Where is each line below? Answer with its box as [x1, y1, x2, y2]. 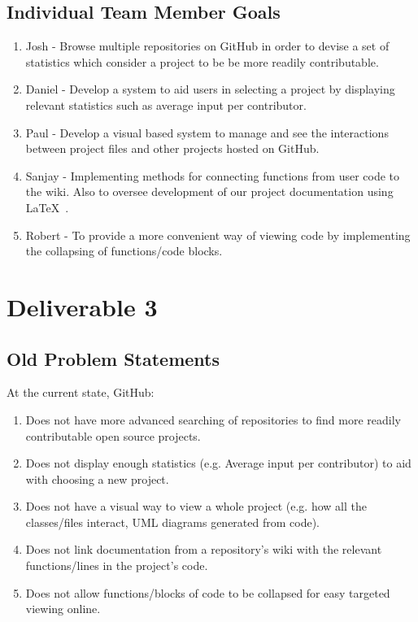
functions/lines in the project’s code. [25, 557, 208, 574]
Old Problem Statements [7, 346, 220, 371]
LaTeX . [25, 198, 69, 215]
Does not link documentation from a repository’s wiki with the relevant [25, 541, 382, 558]
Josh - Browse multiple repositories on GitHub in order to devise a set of [25, 37, 390, 54]
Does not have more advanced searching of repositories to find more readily [25, 411, 401, 428]
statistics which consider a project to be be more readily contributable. [25, 53, 379, 70]
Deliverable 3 [7, 289, 158, 323]
